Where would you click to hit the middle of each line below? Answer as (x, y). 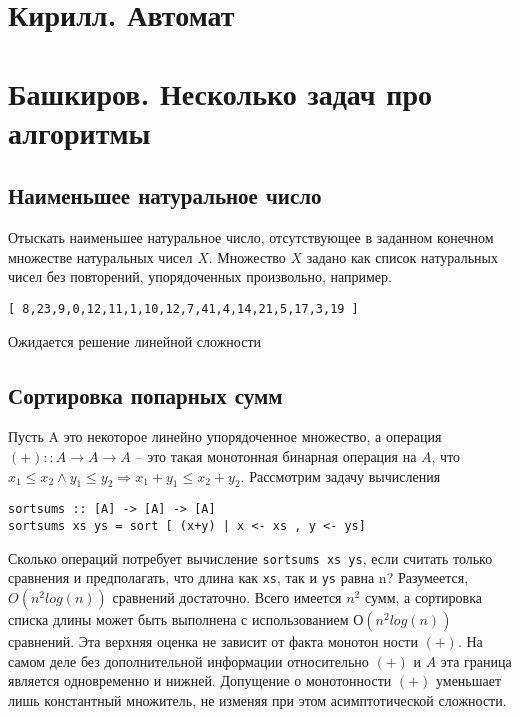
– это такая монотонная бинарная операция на (276, 455)
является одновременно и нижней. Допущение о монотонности (200, 680)
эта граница (476, 660)
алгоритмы (79, 131)
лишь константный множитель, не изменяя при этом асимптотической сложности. (257, 699)
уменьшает (468, 680)
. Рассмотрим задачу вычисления (340, 475)
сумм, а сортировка (423, 596)
